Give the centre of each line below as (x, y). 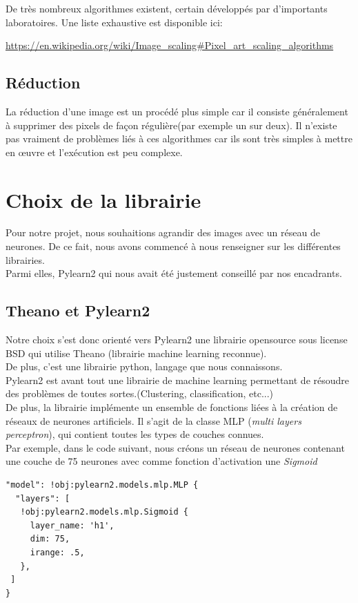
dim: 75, (50, 539)
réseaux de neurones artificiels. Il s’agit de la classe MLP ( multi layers (153, 420)
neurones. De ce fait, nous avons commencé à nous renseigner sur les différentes (173, 246)
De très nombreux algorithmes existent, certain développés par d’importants (167, 8)
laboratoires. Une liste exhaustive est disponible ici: (114, 22)
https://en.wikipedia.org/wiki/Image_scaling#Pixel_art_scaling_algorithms (170, 45)
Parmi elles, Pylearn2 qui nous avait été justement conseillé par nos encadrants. (174, 273)
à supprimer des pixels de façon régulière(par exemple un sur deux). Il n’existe (171, 125)
